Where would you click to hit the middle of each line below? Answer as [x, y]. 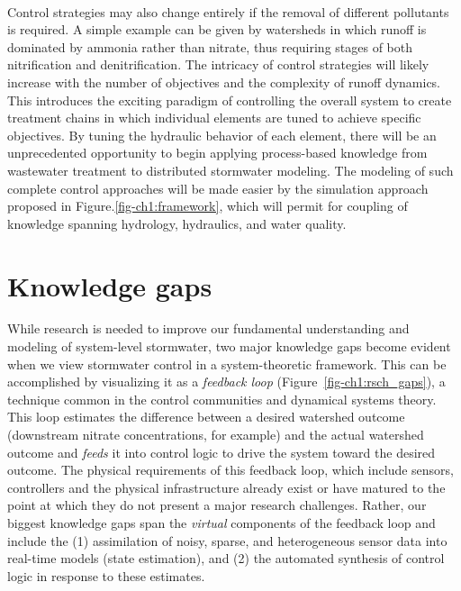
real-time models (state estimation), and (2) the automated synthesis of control [226, 558]
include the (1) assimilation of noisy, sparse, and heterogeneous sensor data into [227, 540]
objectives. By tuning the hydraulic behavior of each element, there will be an [222, 135]
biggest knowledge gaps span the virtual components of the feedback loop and [221, 522]
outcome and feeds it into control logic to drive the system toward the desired [221, 452]
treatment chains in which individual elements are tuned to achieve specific [214, 118]
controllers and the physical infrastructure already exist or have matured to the [226, 487]
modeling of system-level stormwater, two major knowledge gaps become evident [229, 346]
